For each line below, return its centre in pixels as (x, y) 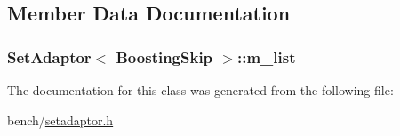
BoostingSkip (164, 56)
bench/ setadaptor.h (60, 120)
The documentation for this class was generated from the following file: (200, 90)
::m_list (266, 56)
